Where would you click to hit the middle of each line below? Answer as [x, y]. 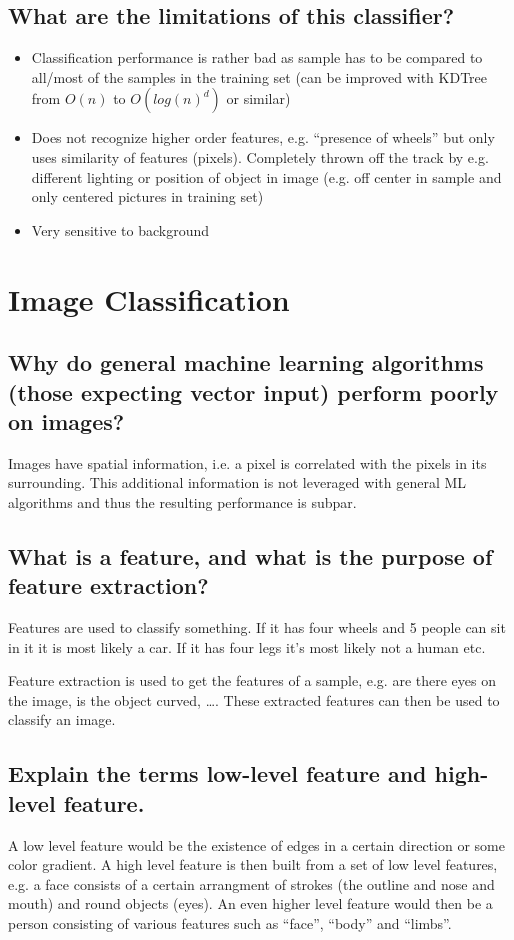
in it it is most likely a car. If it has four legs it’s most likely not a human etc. [247, 646]
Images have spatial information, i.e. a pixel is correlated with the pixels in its [247, 462]
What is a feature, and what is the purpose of [250, 555]
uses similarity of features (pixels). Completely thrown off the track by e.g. [260, 156]
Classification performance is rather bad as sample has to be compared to [257, 57]
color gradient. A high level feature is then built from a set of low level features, [253, 864]
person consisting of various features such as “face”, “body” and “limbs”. [230, 923]
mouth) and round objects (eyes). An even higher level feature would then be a [250, 903]
